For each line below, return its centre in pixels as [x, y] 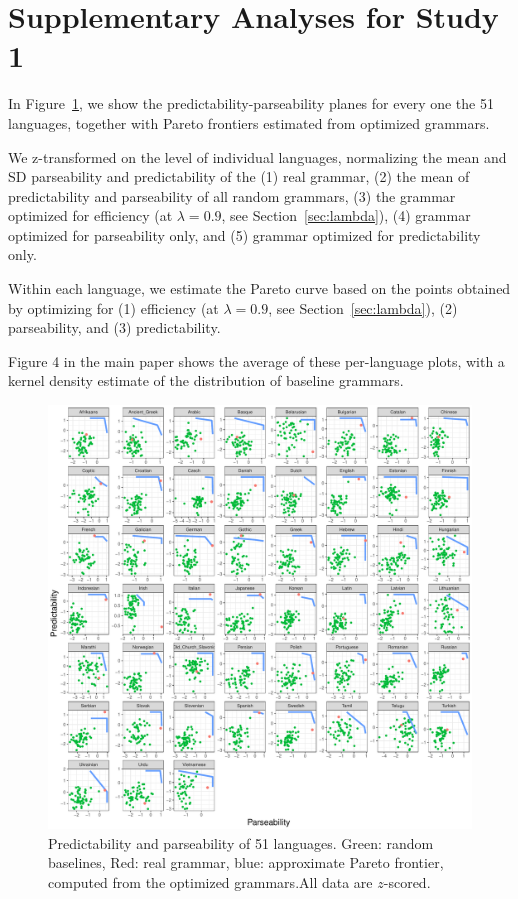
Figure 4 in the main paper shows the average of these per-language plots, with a [256, 360]
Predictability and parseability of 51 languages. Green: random [241, 842]
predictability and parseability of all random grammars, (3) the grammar [232, 195]
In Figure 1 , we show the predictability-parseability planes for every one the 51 [251, 103]
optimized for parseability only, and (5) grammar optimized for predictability [244, 234]
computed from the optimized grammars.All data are [210, 881]
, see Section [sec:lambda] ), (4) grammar [346, 215]
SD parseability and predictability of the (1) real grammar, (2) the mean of [239, 176]
